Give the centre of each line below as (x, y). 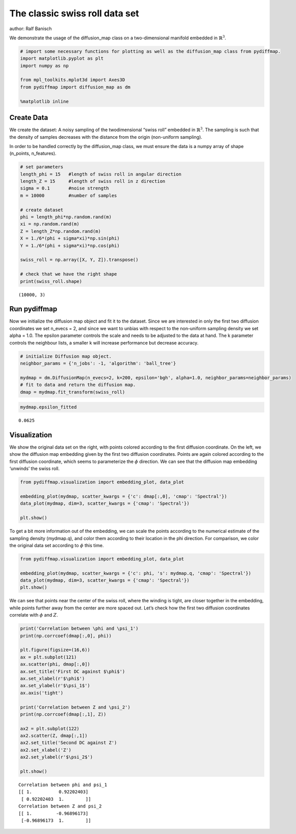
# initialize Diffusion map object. (66, 356)
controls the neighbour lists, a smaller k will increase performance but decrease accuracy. (104, 342)
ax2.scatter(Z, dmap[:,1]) (54, 736)
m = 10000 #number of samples (69, 195)
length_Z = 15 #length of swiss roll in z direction (93, 181)
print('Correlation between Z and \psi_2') (75, 707)
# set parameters (42, 167)
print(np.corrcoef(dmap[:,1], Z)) (63, 714)
